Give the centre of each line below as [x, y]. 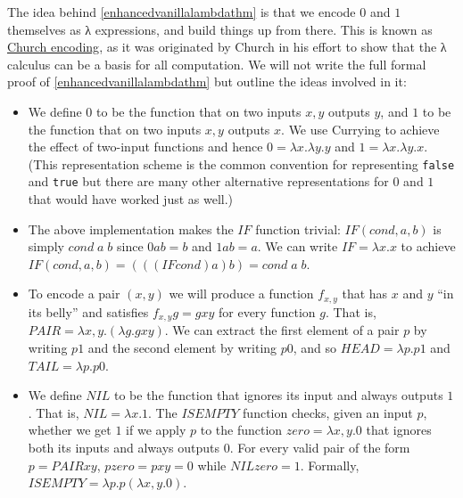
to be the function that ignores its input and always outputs [278, 395]
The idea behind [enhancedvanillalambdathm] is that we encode [182, 12]
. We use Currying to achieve [360, 129]
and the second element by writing [182, 347]
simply [46, 246]
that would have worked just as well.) [131, 199]
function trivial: [298, 229]
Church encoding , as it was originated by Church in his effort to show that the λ [227, 47]
